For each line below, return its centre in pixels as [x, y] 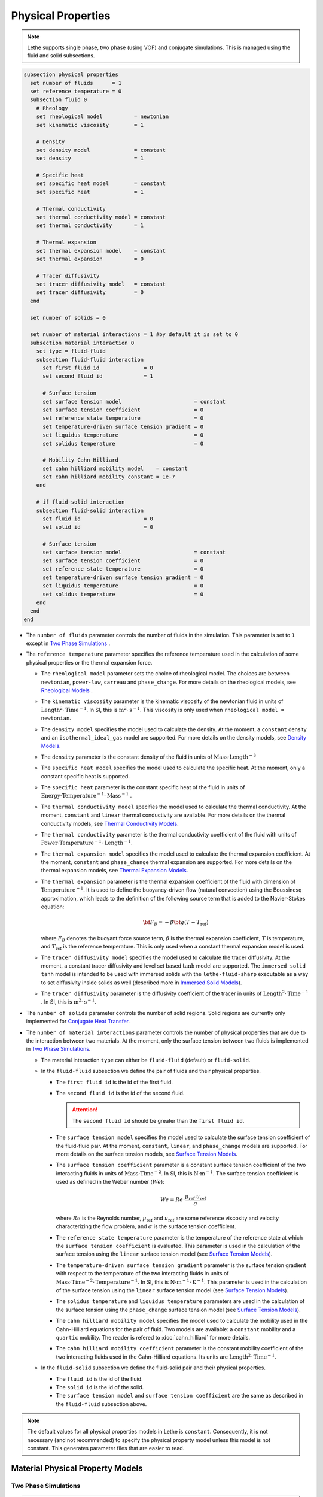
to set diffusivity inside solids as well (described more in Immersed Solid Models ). [141, 983]
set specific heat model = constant [101, 184]
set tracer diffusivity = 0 [90, 293]
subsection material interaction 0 [82, 343]
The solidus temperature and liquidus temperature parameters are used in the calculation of [180, 1301]
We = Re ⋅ [173, 1200]
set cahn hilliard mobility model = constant [115, 468]
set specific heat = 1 [90, 192]
